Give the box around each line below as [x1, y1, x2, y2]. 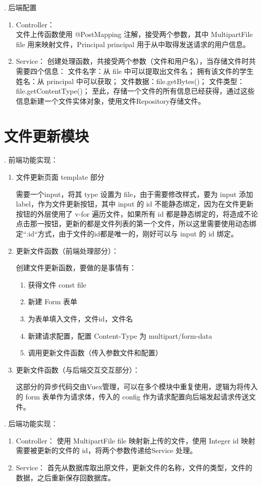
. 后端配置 [4, 2, 37, 12]
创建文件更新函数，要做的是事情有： [16, 262, 136, 273]
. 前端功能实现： [4, 154, 58, 165]
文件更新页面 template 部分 [16, 172, 104, 182]
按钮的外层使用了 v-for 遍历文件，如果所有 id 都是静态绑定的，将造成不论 [16, 208, 258, 219]
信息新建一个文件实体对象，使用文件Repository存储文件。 [16, 95, 205, 106]
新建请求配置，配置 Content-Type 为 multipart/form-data [28, 330, 213, 341]
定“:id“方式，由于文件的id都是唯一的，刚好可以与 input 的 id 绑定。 [16, 228, 238, 239]
